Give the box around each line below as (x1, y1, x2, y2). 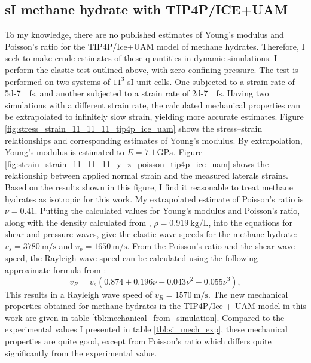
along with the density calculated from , (5, 216, 151, 228)
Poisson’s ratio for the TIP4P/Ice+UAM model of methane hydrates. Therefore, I (5, 40, 305, 52)
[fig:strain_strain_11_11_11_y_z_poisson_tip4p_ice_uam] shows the (5, 157, 269, 170)
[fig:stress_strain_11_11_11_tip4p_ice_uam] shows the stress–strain (5, 122, 263, 134)
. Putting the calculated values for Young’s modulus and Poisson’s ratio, (35, 204, 300, 217)
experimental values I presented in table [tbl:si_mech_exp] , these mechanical (5, 323, 288, 335)
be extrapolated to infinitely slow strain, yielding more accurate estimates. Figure (5, 110, 304, 123)
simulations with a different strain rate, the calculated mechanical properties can (5, 98, 300, 111)
